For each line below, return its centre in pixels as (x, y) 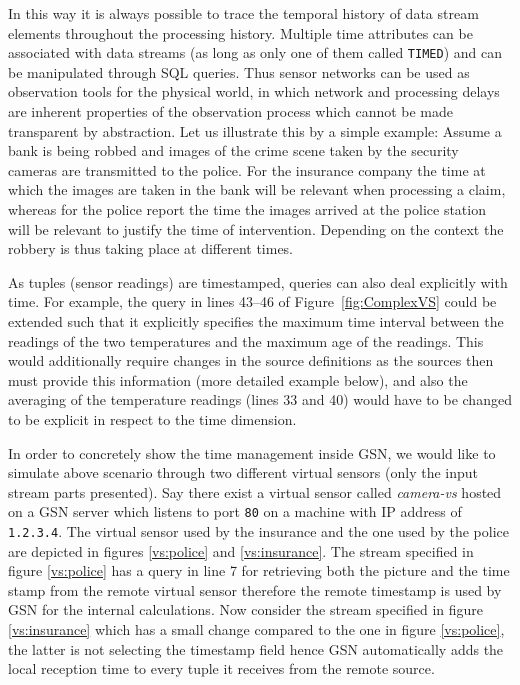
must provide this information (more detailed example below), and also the (238, 379)
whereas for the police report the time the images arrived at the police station (247, 209)
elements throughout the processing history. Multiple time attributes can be (240, 32)
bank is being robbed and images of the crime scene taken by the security (233, 150)
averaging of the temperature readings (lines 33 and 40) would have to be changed (260, 399)
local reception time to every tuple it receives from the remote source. (221, 668)
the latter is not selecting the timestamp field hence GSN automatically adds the (256, 648)
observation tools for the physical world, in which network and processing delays (254, 91)
